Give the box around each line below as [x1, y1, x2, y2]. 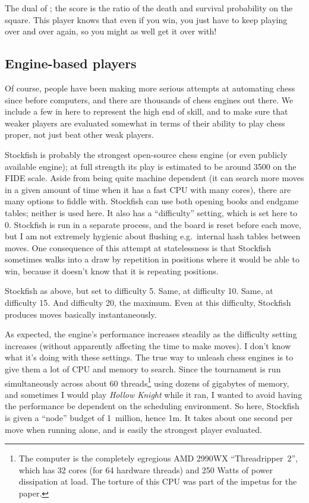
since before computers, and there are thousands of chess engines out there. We [5, 93, 294, 106]
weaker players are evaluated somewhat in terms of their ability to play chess [5, 116, 285, 129]
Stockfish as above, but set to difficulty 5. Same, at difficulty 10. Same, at [5, 284, 273, 297]
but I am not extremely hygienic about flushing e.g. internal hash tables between [5, 230, 301, 242]
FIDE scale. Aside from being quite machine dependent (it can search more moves [5, 172, 304, 184]
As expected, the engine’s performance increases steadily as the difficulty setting [5, 328, 297, 340]
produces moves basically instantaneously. [5, 308, 157, 320]
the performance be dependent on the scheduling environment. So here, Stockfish [5, 400, 299, 412]
